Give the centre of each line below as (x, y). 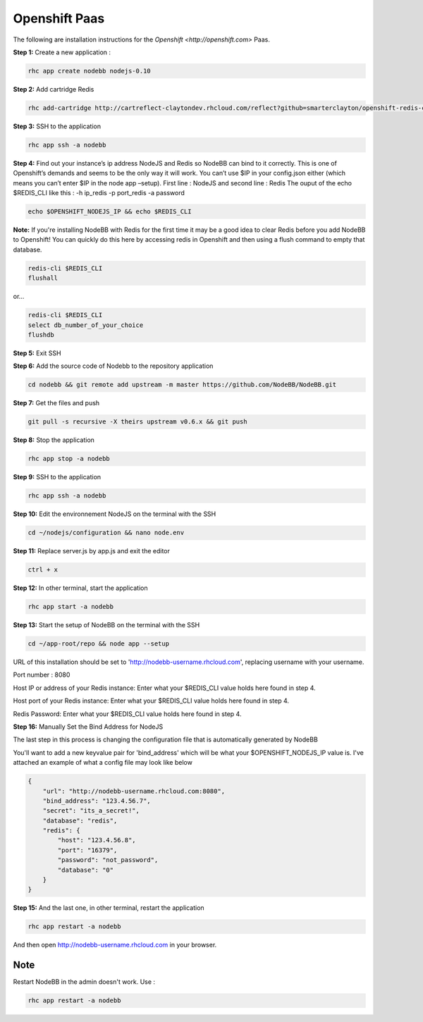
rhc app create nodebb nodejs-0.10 (89, 71)
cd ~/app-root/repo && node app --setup (98, 644)
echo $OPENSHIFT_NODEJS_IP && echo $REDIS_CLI (110, 211)
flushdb (41, 334)
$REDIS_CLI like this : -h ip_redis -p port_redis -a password (99, 193)
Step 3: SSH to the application (57, 126)
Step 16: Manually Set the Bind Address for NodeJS (88, 727)
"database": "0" (86, 870)
